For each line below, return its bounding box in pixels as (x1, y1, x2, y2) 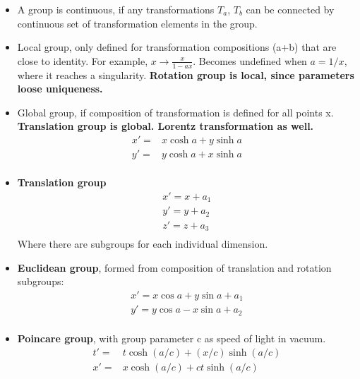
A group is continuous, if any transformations (17, 2, 215, 16)
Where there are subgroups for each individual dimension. (17, 236, 268, 251)
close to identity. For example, (17, 53, 148, 68)
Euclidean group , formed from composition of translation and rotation (17, 260, 332, 275)
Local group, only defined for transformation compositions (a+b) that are (17, 40, 337, 54)
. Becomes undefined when (193, 53, 307, 68)
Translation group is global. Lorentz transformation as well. (17, 119, 314, 133)
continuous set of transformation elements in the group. (17, 16, 258, 30)
